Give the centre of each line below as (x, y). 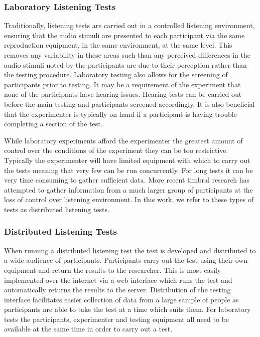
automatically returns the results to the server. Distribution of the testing (117, 290)
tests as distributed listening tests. (57, 209)
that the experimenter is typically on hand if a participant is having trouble (120, 114)
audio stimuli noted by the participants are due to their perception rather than (125, 64)
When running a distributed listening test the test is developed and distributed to (130, 250)
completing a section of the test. (53, 124)
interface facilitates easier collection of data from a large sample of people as (121, 299)
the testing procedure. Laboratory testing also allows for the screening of (116, 74)
